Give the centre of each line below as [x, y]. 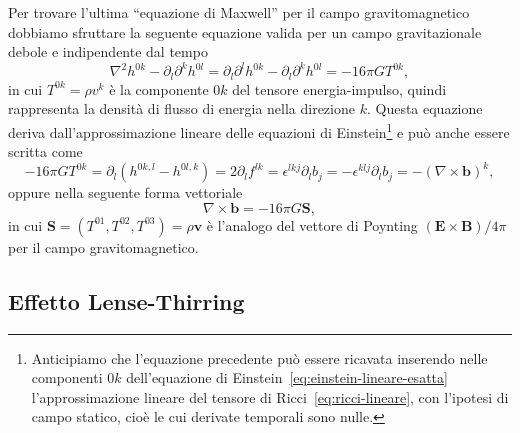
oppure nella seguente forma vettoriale [125, 192]
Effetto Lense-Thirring [126, 300]
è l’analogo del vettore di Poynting [312, 224]
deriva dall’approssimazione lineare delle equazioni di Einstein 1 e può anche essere [259, 130]
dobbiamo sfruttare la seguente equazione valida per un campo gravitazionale [245, 31]
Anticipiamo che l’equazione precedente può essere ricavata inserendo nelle [259, 357]
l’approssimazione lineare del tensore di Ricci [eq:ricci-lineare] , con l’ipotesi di [270, 396]
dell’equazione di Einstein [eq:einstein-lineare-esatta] [287, 377]
